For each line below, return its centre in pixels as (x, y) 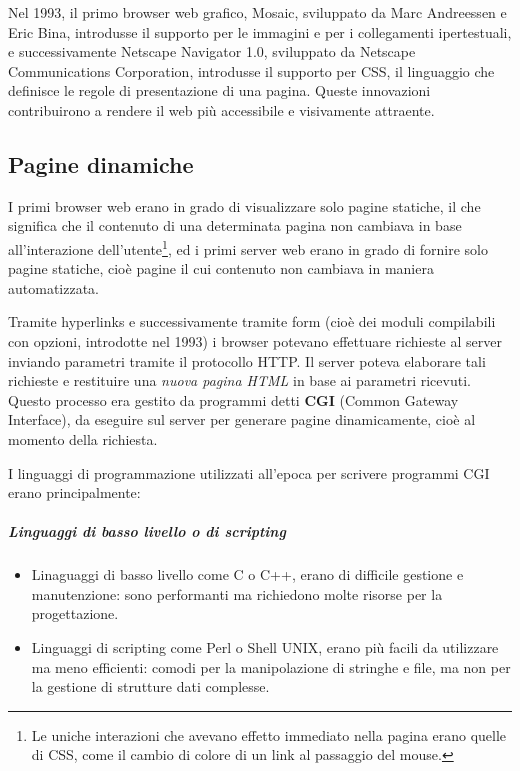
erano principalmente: (74, 492)
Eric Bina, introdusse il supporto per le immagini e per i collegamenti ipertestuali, (260, 31)
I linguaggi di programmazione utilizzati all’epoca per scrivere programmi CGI (249, 472)
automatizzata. (53, 287)
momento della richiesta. (83, 438)
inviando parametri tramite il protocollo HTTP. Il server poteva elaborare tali (247, 360)
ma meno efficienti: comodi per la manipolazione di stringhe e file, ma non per (271, 666)
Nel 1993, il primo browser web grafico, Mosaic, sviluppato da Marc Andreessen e (257, 12)
